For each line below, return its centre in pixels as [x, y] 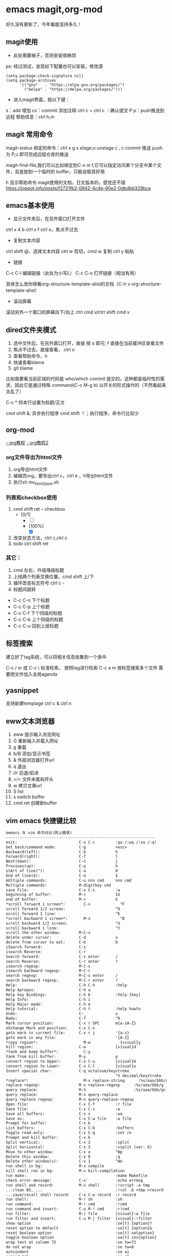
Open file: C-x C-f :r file [69, 1104]
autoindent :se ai [68, 1252]
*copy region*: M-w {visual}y [73, 1042]
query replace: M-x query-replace [62, 1095]
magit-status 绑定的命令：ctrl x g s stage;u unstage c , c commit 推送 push [84, 148]
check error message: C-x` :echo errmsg [75, 1180]
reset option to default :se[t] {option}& [79, 1228]
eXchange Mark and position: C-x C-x [51, 1028]
